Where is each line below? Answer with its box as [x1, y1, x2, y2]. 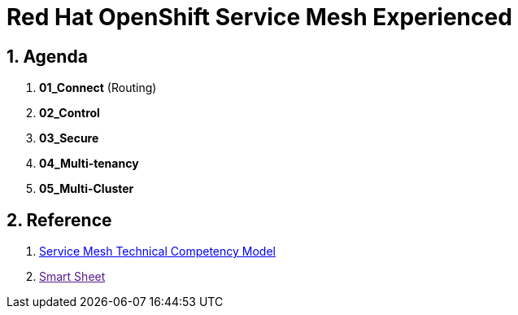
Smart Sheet [39, 269, 106, 284]
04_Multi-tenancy [39, 156, 139, 171]
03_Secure [39, 131, 99, 146]
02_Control [39, 106, 100, 120]
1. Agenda [7, 46, 88, 67]
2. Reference [7, 209, 112, 230]
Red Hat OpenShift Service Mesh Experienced [7, 3, 512, 31]
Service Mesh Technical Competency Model [39, 244, 276, 259]
